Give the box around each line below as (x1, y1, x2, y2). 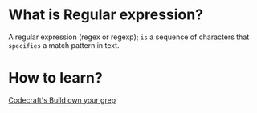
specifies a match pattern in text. (8, 40, 120, 50)
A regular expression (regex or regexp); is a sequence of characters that (8, 32, 250, 42)
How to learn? (8, 69, 103, 87)
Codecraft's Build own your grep (8, 95, 116, 105)
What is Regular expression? (8, 6, 203, 24)
